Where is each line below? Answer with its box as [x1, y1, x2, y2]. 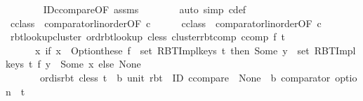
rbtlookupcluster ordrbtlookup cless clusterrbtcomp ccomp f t [10, 29, 286, 44]
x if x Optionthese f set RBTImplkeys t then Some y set [34, 42, 310, 57]
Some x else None [60, 56, 141, 71]
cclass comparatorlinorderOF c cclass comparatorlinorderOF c [10, 15, 322, 30]
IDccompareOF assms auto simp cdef [43, 2, 246, 16]
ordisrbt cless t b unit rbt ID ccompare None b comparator [39, 70, 331, 84]
